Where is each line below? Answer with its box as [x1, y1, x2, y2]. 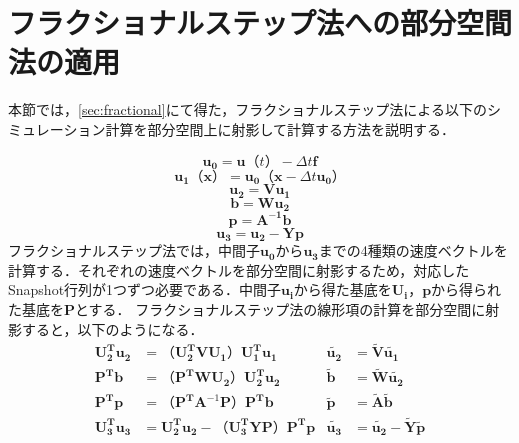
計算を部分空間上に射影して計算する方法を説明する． [105, 118, 456, 139]
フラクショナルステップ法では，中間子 [8, 240, 260, 261]
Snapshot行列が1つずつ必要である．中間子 [8, 279, 281, 300]
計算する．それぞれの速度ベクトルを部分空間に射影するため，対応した [8, 259, 470, 280]
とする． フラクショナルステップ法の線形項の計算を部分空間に [75, 299, 486, 320]
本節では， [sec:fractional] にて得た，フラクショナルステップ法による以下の [8, 99, 487, 120]
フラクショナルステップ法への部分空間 [8, 2, 513, 43]
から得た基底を [293, 279, 392, 300]
